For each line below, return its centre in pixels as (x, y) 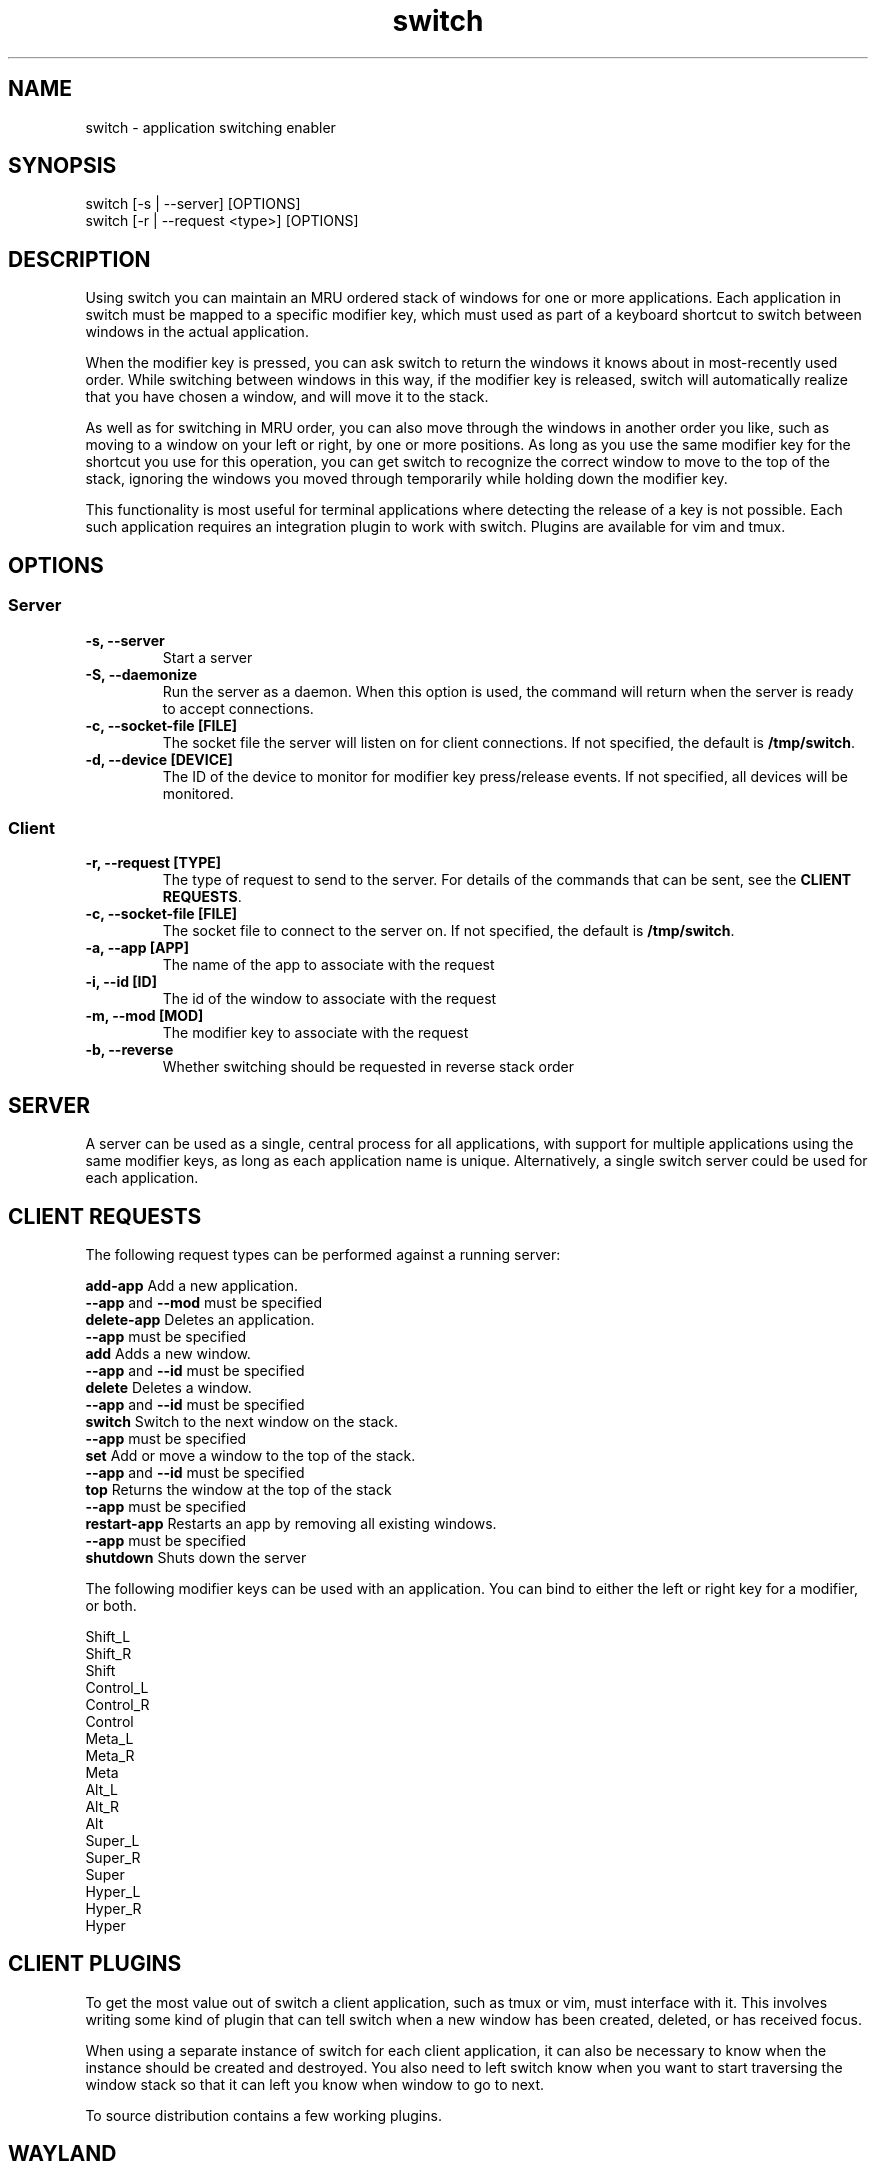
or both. (111, 1605)
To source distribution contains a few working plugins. (263, 2115)
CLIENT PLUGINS (95, 1964)
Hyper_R (113, 1908)
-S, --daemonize (141, 674)
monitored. (198, 793)
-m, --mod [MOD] (144, 1016)
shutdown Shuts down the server (196, 1557)
